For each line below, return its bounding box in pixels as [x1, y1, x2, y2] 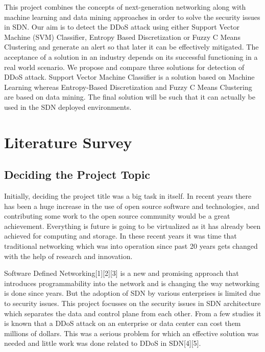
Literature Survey [4, 131, 132, 152]
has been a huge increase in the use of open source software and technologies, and [4, 200, 259, 211]
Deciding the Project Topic [4, 167, 151, 182]
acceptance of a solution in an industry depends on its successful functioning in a [4, 51, 258, 62]
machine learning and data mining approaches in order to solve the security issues [4, 11, 260, 22]
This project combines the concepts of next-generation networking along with [4, 2, 246, 12]
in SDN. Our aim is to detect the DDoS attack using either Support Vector [4, 21, 239, 32]
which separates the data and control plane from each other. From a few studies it [4, 308, 261, 318]
